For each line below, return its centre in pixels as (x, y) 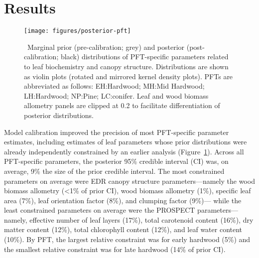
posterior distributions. (59, 115)
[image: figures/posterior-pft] (77, 31)
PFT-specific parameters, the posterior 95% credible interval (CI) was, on (116, 161)
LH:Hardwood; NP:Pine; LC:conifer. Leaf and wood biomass (116, 95)
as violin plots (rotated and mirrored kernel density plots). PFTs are (129, 76)
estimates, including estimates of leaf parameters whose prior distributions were (126, 142)
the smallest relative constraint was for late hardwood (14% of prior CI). (115, 249)
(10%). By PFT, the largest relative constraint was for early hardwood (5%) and (127, 239)
